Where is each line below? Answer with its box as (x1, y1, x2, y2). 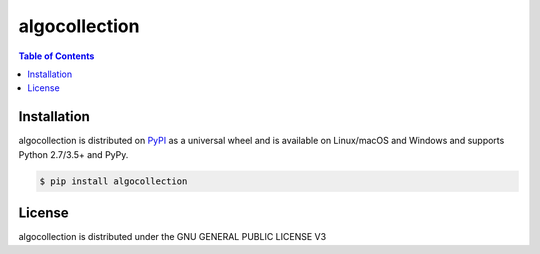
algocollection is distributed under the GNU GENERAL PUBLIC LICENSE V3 (18, 231, 327, 243)
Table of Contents (18, 50, 95, 62)
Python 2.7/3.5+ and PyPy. (18, 148, 129, 160)
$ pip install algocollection (39, 175, 188, 187)
